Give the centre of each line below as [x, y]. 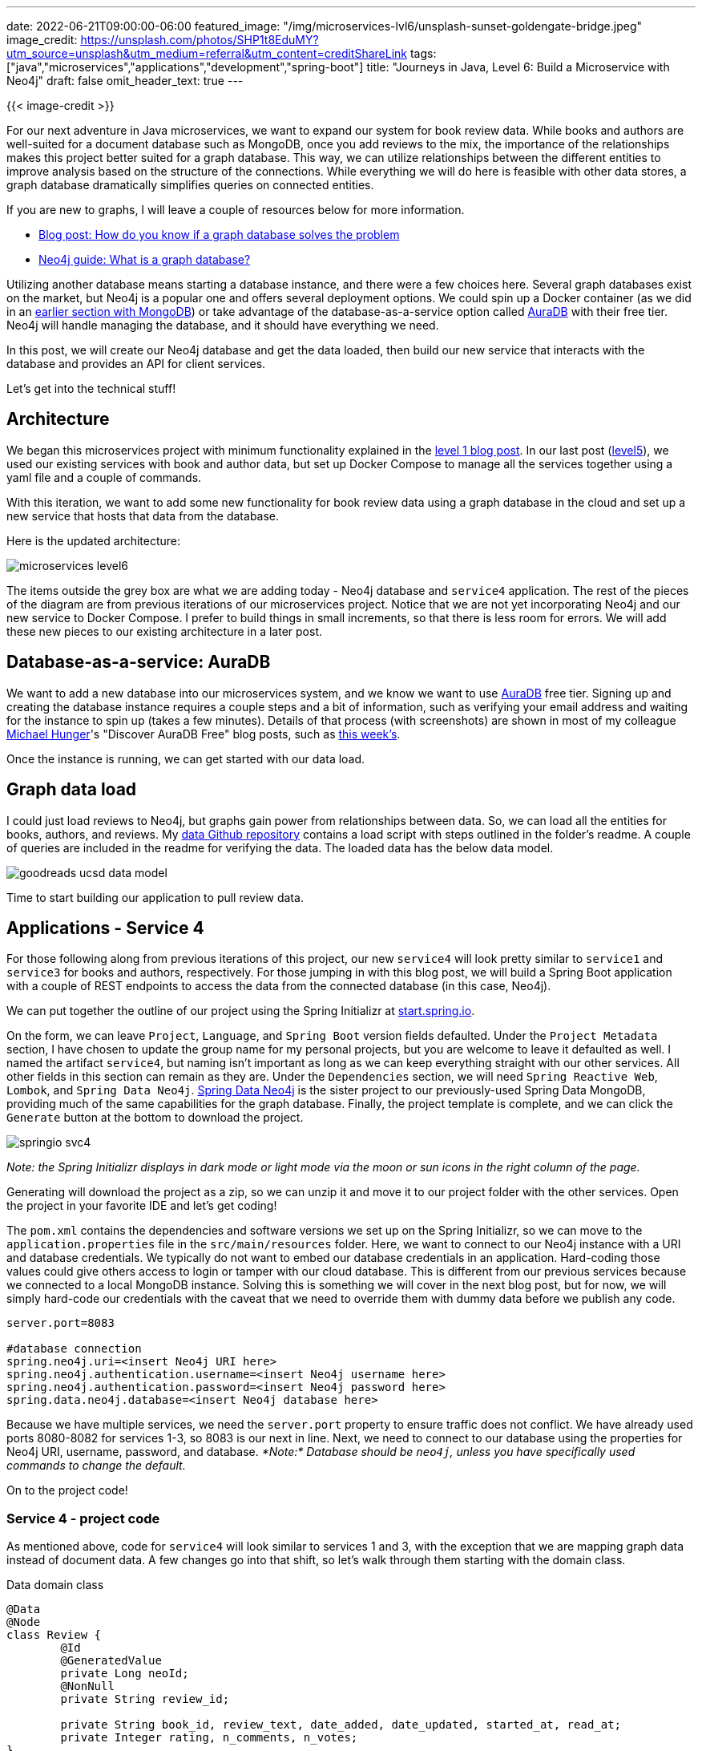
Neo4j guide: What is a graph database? [145, 259]
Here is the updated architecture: [94, 540]
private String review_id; [145, 1699]
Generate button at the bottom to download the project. [155, 1118]
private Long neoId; [125, 1674]
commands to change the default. [96, 1466]
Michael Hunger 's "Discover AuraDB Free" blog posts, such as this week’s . [204, 734]
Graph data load [72, 790]
